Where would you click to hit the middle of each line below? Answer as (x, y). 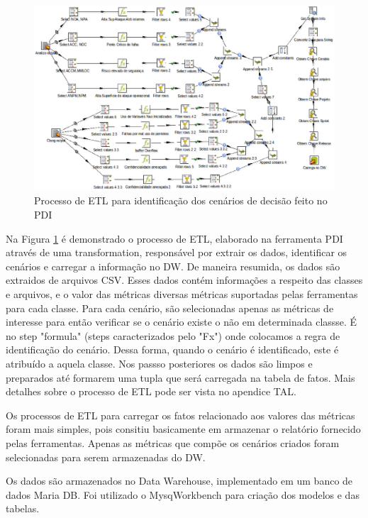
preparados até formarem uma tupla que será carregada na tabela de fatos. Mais (180, 377)
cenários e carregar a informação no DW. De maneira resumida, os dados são (173, 266)
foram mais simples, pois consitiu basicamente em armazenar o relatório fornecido (183, 429)
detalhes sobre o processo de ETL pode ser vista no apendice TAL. (151, 391)
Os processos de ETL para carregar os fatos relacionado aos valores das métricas (180, 415)
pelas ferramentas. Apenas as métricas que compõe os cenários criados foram (173, 442)
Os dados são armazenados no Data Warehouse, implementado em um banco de (179, 481)
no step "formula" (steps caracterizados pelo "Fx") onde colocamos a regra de (173, 335)
